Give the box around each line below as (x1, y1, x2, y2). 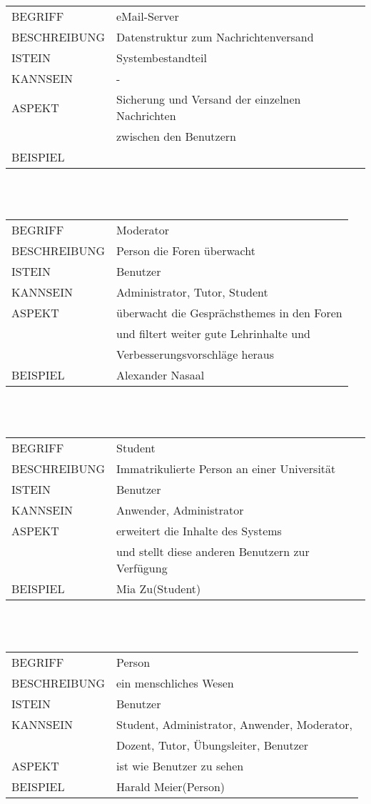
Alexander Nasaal (116, 367, 205, 384)
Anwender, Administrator (116, 502, 244, 519)
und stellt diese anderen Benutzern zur (116, 543, 310, 560)
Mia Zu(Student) (116, 580, 201, 597)
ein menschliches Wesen (116, 674, 234, 691)
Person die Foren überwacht (116, 242, 255, 259)
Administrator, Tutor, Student (116, 284, 268, 301)
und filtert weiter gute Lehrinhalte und (116, 325, 310, 342)
